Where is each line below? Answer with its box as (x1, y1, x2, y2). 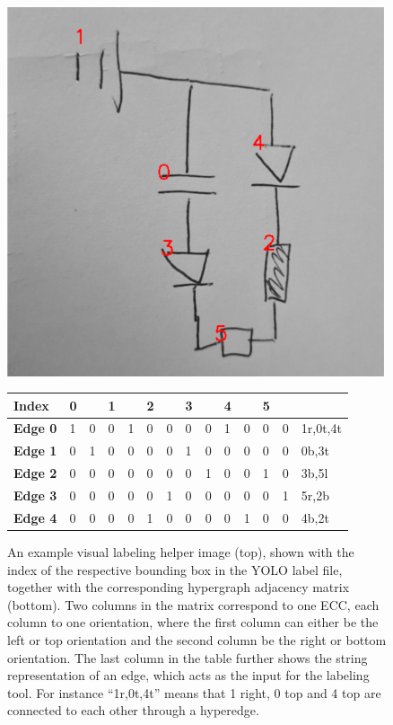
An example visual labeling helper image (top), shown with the (7, 542, 354, 561)
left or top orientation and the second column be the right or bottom (7, 630, 387, 649)
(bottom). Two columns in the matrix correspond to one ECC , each (7, 595, 380, 614)
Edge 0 (13, 419, 57, 438)
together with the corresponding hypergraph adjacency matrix (7, 578, 350, 597)
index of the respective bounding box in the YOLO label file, (7, 560, 343, 579)
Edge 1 (13, 441, 57, 460)
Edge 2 (13, 464, 57, 482)
